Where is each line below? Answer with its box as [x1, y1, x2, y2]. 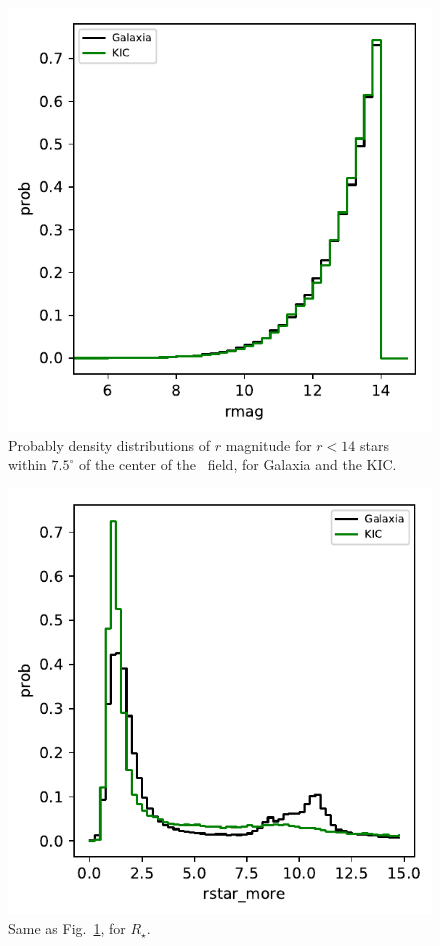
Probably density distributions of [8, 434, 211, 455]
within [8, 454, 47, 475]
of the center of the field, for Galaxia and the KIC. [78, 454, 397, 475]
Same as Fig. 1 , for [8, 918, 126, 939]
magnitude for [225, 434, 312, 455]
